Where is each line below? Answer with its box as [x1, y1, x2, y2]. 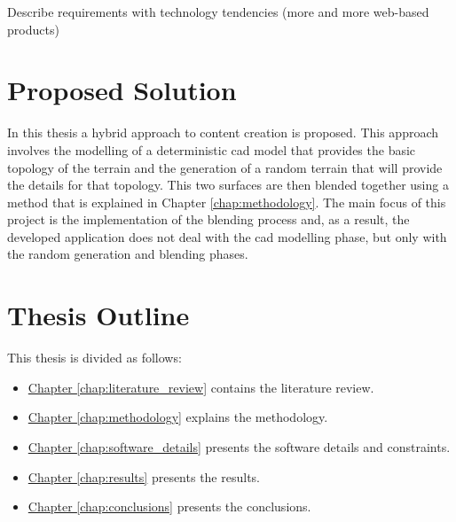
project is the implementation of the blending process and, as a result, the [7, 210, 410, 229]
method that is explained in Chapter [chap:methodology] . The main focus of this [7, 192, 446, 211]
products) [7, 19, 59, 38]
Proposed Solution [7, 72, 237, 108]
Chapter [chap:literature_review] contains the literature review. [28, 378, 374, 396]
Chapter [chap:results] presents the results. [28, 467, 260, 486]
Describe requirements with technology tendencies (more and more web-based [7, 3, 429, 20]
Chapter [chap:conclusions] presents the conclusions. [28, 497, 311, 516]
